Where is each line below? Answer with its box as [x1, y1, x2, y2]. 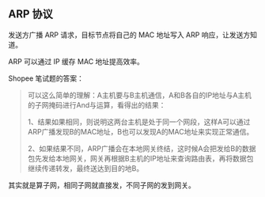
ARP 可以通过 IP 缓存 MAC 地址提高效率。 [8, 56, 145, 66]
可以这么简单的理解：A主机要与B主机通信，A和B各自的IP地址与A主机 [27, 90, 252, 100]
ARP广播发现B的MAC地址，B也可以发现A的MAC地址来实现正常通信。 [27, 127, 254, 136]
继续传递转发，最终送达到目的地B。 [27, 163, 144, 172]
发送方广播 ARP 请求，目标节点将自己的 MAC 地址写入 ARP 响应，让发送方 [8, 30, 251, 40]
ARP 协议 [8, 7, 54, 21]
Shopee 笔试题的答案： [8, 74, 85, 83]
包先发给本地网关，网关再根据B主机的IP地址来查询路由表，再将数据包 [27, 153, 254, 163]
